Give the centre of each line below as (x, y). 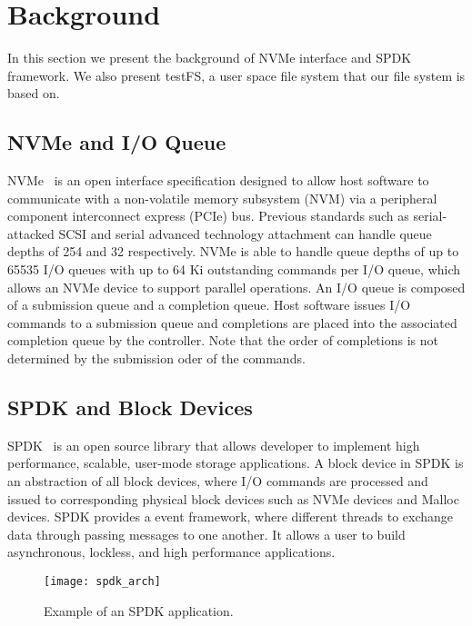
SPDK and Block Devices (130, 407)
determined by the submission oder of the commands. (156, 358)
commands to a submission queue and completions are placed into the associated (232, 322)
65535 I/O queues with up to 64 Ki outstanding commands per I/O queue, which (234, 269)
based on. (34, 93)
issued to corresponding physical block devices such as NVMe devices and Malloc (233, 498)
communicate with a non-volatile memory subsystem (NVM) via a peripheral (222, 198)
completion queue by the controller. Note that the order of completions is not (223, 340)
